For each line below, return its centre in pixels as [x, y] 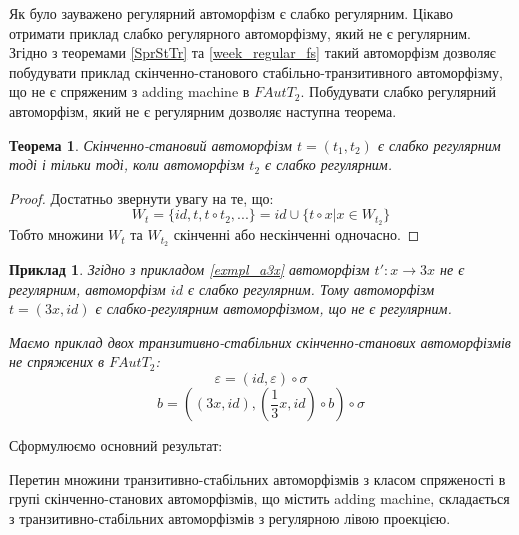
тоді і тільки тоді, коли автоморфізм [127, 164]
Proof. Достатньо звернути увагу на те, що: [141, 197]
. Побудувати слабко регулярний [398, 91]
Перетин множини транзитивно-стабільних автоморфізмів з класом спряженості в [257, 478]
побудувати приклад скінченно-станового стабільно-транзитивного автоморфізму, [256, 71]
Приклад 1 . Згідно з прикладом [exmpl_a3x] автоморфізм [189, 269]
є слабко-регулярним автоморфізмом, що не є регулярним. [273, 308]
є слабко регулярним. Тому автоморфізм [311, 288]
